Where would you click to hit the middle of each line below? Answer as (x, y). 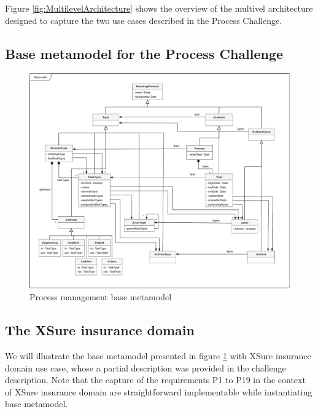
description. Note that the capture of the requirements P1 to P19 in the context (155, 380)
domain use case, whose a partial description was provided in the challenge (145, 367)
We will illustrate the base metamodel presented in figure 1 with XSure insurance (158, 356)
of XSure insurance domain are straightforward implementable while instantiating (159, 391)
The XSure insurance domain (100, 330)
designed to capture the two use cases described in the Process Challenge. (144, 20)
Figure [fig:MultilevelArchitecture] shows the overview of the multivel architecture (159, 8)
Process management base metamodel (101, 297)
